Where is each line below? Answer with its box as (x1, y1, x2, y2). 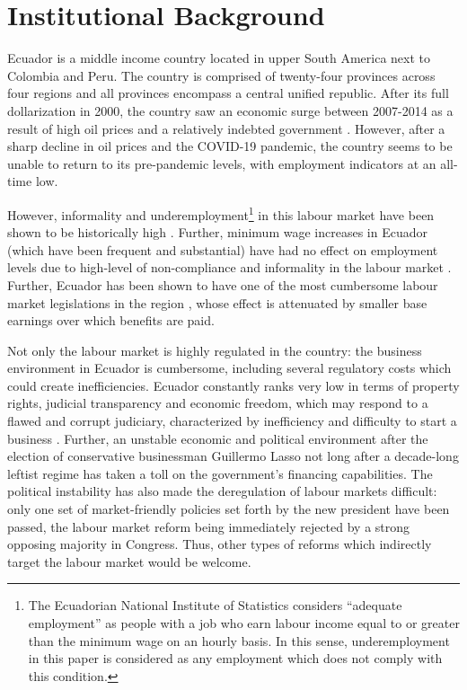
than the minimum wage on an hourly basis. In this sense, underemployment (28, 631, 450, 650)
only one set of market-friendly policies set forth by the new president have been (7, 500, 450, 518)
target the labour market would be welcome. (7, 552, 251, 571)
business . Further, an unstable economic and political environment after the (7, 429, 428, 447)
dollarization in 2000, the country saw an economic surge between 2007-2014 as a (7, 101, 454, 119)
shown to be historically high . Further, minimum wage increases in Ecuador (7, 223, 427, 242)
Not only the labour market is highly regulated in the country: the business (7, 341, 422, 359)
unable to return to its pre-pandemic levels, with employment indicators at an (7, 154, 436, 172)
